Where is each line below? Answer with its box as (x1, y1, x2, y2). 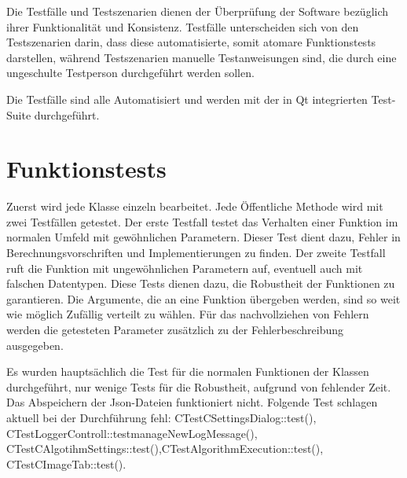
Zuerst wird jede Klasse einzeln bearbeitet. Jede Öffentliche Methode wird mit (6, 198, 383, 215)
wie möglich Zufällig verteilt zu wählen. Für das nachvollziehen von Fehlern (6, 306, 369, 322)
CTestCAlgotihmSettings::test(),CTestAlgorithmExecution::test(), (6, 440, 324, 457)
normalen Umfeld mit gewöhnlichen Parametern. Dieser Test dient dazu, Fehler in (6, 229, 401, 245)
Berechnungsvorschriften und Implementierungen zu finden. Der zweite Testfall (6, 245, 386, 261)
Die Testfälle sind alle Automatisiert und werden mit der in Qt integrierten (6, 90, 368, 107)
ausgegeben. (6, 336, 64, 353)
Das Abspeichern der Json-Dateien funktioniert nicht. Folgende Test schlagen (6, 394, 378, 410)
